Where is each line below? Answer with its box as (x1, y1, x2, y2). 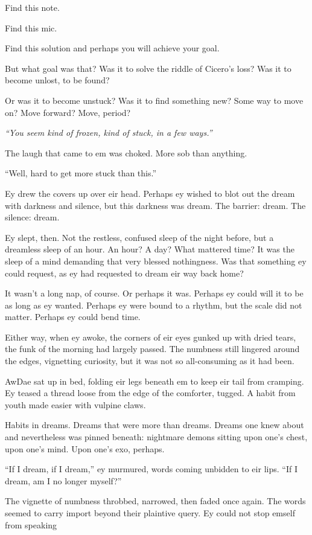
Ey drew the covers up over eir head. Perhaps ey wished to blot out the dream (5, 187, 295, 199)
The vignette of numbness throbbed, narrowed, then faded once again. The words (5, 495, 306, 507)
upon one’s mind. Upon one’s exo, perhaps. (5, 442, 165, 455)
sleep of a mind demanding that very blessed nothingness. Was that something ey (5, 254, 307, 267)
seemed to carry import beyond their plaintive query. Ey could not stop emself (5, 507, 295, 519)
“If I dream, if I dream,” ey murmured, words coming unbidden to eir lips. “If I (5, 463, 298, 475)
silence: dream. (5, 211, 60, 223)
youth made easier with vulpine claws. (5, 398, 146, 411)
